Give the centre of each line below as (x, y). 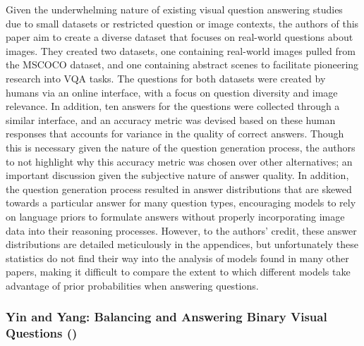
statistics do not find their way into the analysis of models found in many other (177, 258)
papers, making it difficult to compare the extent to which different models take (178, 272)
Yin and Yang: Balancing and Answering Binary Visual (166, 317)
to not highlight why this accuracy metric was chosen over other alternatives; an (179, 161)
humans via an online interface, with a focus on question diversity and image (172, 92)
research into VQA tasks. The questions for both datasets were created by (166, 78)
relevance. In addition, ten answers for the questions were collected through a (173, 106)
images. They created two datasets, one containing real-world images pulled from (181, 50)
